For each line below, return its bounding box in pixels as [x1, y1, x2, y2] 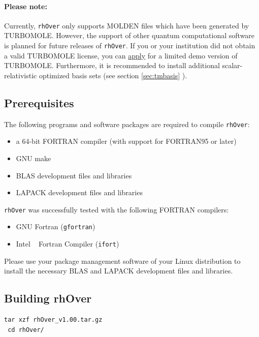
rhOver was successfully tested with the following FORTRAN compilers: [4, 204, 229, 215]
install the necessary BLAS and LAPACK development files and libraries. [4, 265, 233, 276]
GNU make [16, 152, 51, 163]
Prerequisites [4, 95, 74, 110]
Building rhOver [4, 290, 92, 306]
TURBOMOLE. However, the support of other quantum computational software [4, 30, 255, 41]
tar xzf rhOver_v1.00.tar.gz [4, 316, 103, 324]
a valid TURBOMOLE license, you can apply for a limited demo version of [4, 50, 238, 60]
